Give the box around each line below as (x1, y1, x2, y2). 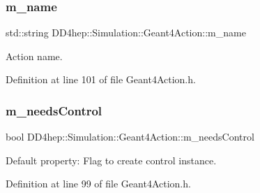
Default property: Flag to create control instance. (6, 152, 217, 167)
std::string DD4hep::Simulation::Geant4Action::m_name (6, 25, 246, 40)
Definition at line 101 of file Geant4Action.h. (6, 72, 196, 87)
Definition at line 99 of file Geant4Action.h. (6, 176, 191, 191)
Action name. (6, 48, 63, 63)
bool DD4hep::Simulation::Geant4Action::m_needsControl (6, 129, 254, 144)
